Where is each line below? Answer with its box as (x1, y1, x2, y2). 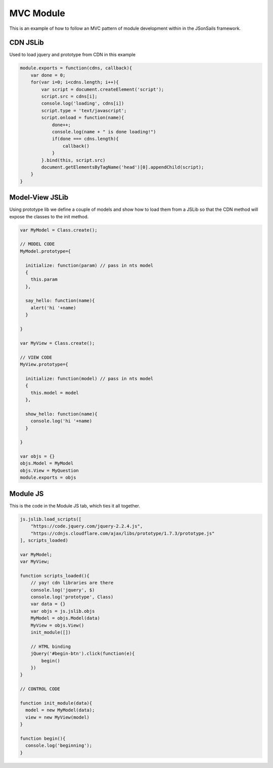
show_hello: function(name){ (25, 411, 98, 417)
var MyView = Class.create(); (20, 340, 95, 346)
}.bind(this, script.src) (41, 157, 106, 163)
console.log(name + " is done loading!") (52, 129, 156, 134)
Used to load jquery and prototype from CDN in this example (9, 52, 136, 58)
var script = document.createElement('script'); (41, 86, 164, 92)
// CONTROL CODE (20, 686, 61, 692)
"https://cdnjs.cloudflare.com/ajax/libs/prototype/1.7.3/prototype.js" (30, 530, 215, 536)
